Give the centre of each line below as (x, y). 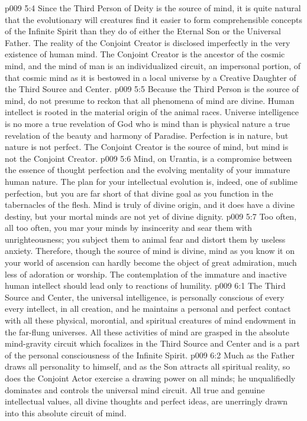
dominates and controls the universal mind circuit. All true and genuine (135, 389)
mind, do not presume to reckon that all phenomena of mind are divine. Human (150, 100)
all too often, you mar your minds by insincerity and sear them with (129, 228)
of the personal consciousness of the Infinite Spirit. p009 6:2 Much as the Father (150, 355)
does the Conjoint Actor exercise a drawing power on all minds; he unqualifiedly (150, 378)
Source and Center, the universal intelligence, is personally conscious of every (145, 297)
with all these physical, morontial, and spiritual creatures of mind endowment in (151, 320)
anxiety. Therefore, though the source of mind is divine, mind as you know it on (150, 251)
